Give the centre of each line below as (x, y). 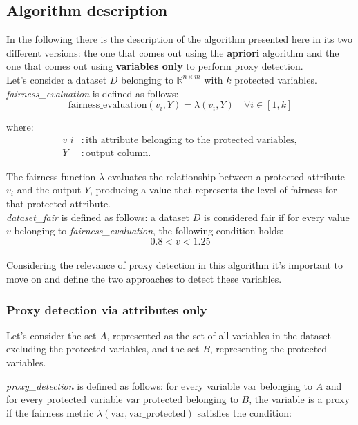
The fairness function (51, 176)
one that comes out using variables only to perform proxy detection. (155, 66)
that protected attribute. (58, 204)
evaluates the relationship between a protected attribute (226, 176)
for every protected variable (65, 399)
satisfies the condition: (244, 412)
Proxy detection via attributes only (107, 309)
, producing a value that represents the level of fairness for (214, 190)
